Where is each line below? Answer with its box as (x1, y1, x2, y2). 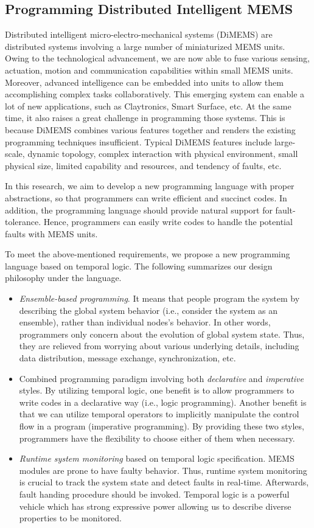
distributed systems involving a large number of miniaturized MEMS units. (5, 40, 285, 52)
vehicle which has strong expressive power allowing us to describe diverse (19, 499, 291, 512)
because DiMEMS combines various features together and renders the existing (5, 123, 296, 136)
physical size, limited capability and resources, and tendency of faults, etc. (5, 159, 282, 172)
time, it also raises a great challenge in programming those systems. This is (5, 111, 285, 124)
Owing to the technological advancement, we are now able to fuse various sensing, (5, 52, 310, 64)
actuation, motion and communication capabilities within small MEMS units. (5, 63, 293, 76)
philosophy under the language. (5, 271, 122, 284)
